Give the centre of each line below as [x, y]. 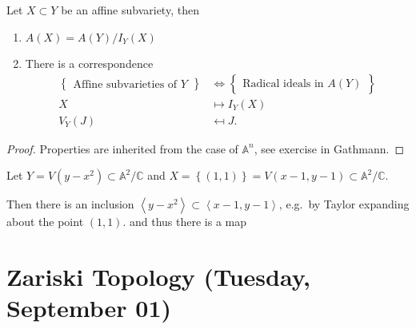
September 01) [89, 308]
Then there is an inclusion [70, 204]
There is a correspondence [89, 63]
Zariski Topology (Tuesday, [158, 277]
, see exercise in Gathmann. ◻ [329, 148]
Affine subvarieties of [125, 85]
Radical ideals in [283, 83]
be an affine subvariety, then [130, 10]
